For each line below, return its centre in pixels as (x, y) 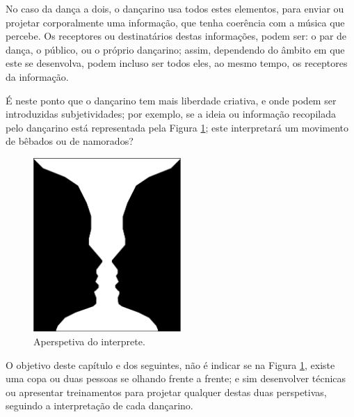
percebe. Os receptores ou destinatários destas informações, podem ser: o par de (176, 36)
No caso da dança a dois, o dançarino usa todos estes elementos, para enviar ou (175, 8)
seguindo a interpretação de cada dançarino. (99, 406)
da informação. (37, 76)
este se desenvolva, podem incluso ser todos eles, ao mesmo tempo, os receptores (177, 63)
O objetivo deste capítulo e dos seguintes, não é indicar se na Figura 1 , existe (170, 364)
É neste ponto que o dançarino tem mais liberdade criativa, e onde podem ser (171, 100)
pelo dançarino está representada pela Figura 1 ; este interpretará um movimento (177, 127)
